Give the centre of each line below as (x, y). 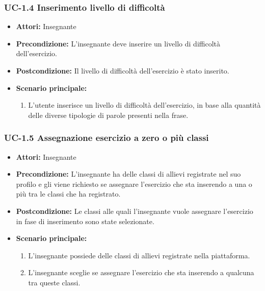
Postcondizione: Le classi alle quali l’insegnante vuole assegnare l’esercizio (135, 211)
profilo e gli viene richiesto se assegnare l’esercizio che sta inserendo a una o (134, 184)
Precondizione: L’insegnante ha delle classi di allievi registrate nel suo (128, 174)
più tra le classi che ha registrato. (68, 194)
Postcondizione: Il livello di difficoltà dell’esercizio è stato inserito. (123, 70)
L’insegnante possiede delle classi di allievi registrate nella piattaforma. (139, 255)
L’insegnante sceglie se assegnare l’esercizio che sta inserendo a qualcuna (141, 272)
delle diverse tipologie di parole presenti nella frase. (108, 115)
